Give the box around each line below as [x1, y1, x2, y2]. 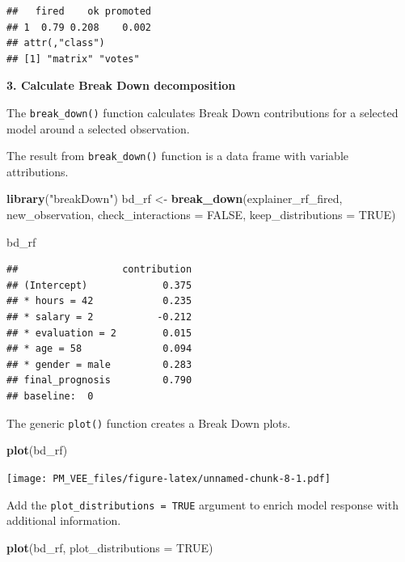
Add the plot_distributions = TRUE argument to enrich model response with [6, 496, 399, 513]
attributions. [6, 163, 69, 180]
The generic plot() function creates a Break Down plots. [6, 414, 291, 431]
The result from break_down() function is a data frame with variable [6, 147, 349, 164]
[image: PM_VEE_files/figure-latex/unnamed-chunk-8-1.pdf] [6, 472, 331, 484]
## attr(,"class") [6, 37, 105, 49]
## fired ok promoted [6, 6, 151, 17]
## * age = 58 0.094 [6, 343, 192, 355]
